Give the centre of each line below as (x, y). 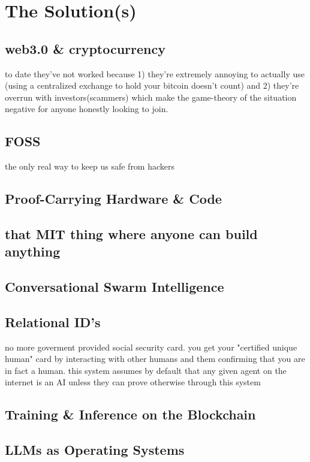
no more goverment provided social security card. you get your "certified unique (151, 347)
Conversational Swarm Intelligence (115, 287)
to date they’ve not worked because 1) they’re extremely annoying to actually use (155, 73)
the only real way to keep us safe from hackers (90, 166)
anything (33, 251)
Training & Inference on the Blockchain (130, 414)
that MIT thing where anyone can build (131, 233)
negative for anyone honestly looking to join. (87, 109)
